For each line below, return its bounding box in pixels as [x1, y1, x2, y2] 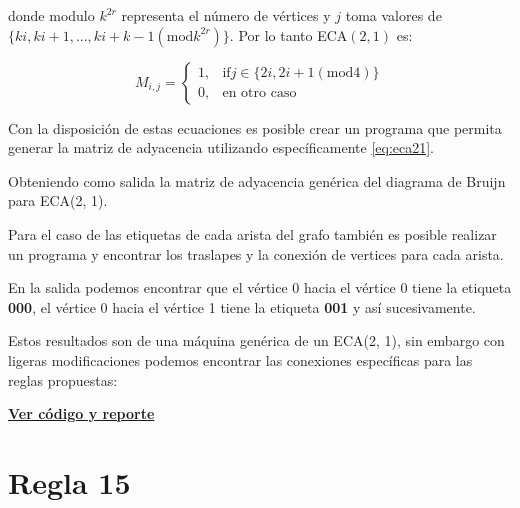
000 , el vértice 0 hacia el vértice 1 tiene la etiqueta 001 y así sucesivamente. [8, 296, 476, 317]
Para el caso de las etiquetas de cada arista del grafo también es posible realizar [8, 223, 497, 244]
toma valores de [345, 5, 442, 25]
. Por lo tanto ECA [229, 24, 348, 45]
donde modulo [8, 5, 95, 25]
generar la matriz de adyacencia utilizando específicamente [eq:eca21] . [8, 137, 435, 158]
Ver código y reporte [8, 403, 155, 424]
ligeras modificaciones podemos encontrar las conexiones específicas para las [8, 349, 473, 370]
